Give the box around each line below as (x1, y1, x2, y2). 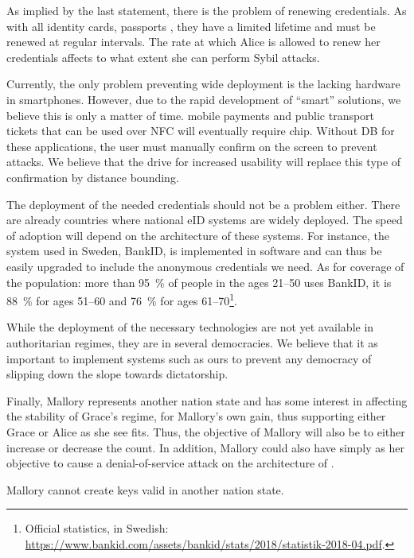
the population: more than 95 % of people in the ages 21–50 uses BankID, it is (6, 273, 392, 290)
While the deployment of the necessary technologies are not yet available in (6, 319, 374, 335)
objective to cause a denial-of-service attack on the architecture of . (6, 455, 334, 471)
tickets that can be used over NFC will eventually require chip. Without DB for (6, 122, 395, 139)
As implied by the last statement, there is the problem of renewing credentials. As (6, 2, 407, 18)
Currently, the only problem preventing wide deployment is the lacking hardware (6, 76, 400, 92)
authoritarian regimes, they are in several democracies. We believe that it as (6, 334, 378, 351)
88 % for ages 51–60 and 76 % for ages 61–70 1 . (6, 290, 237, 308)
